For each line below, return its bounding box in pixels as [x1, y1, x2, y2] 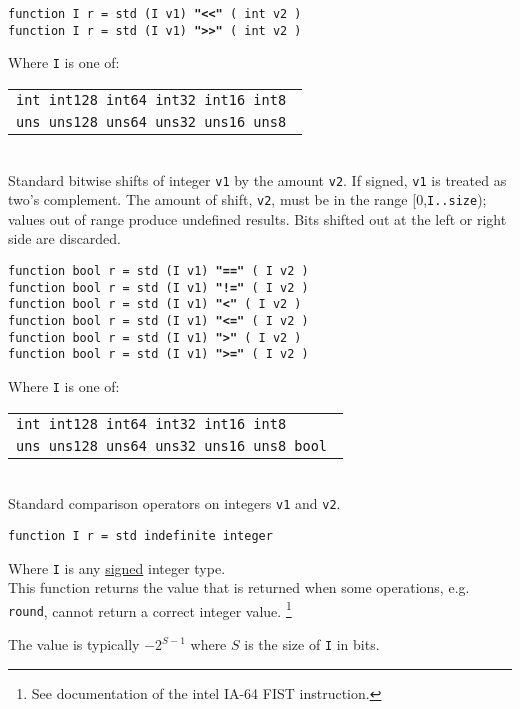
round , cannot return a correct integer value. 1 [8, 597, 292, 621]
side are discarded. [8, 228, 122, 249]
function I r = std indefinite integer [8, 528, 273, 543]
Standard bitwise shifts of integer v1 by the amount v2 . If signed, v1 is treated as [8, 169, 507, 190]
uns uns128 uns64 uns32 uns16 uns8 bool [16, 437, 327, 454]
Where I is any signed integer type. [8, 557, 226, 578]
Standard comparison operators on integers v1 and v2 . [8, 493, 341, 514]
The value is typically [8, 634, 140, 655]
